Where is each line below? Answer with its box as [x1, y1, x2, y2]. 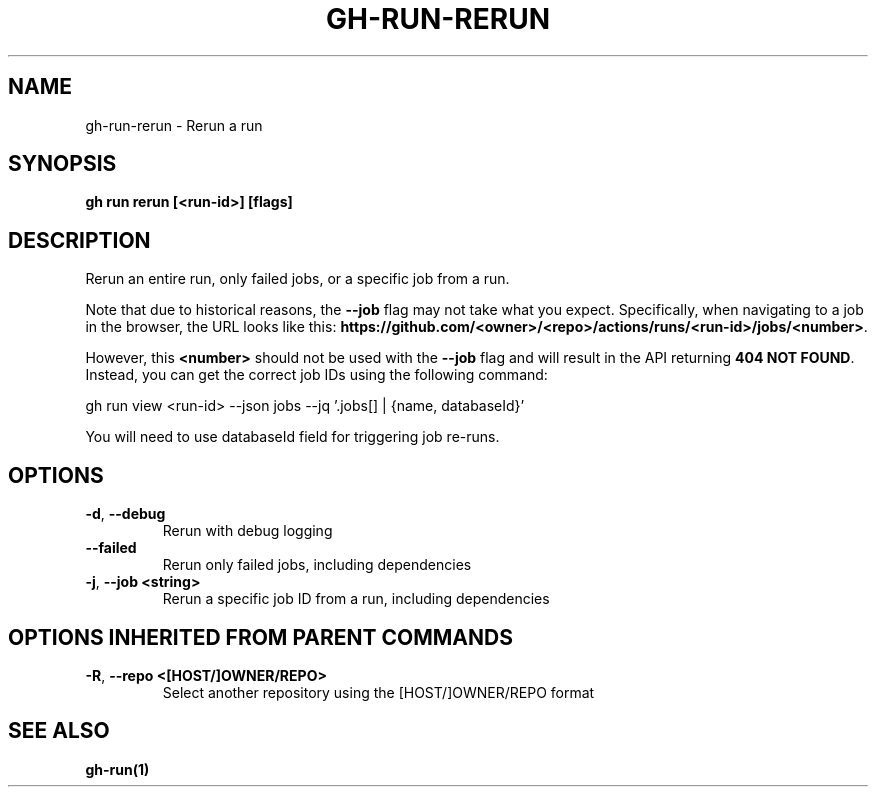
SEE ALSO [8, 718, 110, 744]
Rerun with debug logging [162, 522, 333, 540]
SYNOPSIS [8, 151, 117, 177]
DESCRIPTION [8, 227, 151, 253]
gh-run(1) [85, 760, 150, 778]
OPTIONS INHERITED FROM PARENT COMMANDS [8, 624, 513, 650]
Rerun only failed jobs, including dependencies [162, 556, 472, 574]
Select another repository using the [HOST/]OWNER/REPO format [162, 683, 595, 701]
